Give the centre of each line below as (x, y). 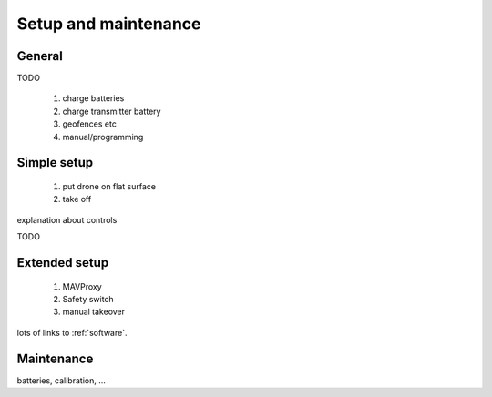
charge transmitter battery (112, 111)
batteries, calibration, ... (61, 380)
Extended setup (63, 263)
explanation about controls (67, 219)
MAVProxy (82, 286)
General (40, 56)
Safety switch (88, 299)
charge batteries (93, 98)
